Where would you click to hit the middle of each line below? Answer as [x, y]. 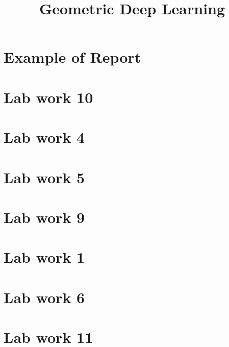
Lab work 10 [48, 97]
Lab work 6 [44, 297]
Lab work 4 [44, 137]
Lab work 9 [44, 217]
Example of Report [72, 57]
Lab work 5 [44, 177]
